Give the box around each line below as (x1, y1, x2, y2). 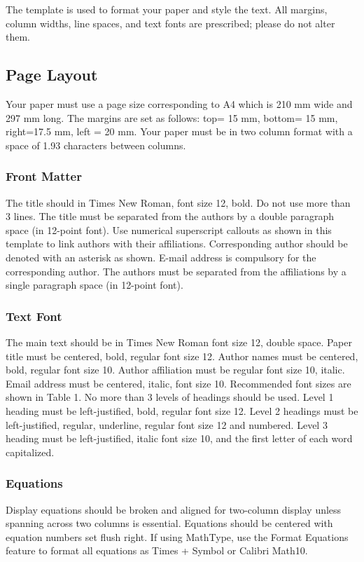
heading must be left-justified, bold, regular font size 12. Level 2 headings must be (6, 403, 358, 418)
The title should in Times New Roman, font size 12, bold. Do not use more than (6, 195, 351, 210)
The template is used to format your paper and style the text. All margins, (6, 2, 328, 16)
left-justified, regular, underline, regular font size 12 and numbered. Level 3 (6, 417, 328, 432)
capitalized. (6, 444, 55, 459)
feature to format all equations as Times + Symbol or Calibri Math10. (6, 543, 308, 558)
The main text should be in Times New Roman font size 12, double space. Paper (6, 334, 352, 349)
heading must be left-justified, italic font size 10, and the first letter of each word (6, 431, 353, 446)
